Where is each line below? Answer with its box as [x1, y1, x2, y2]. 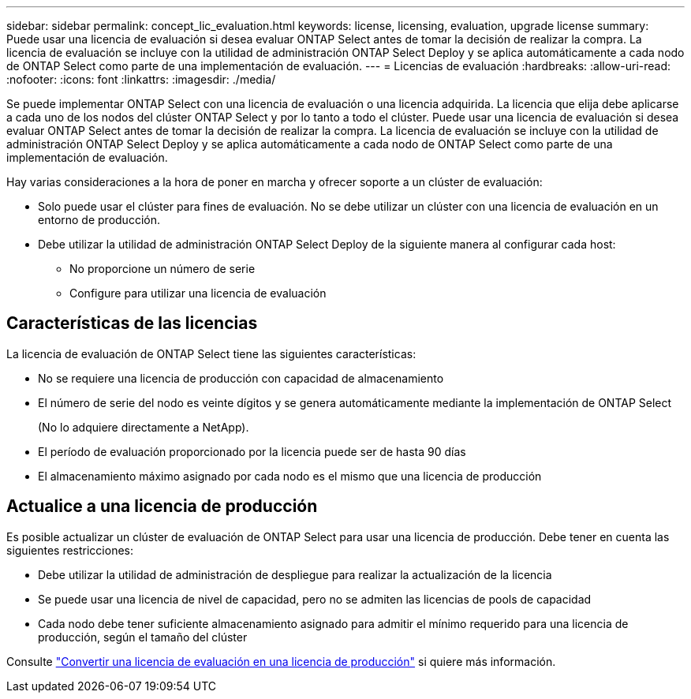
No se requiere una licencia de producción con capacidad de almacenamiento [38, 371, 444, 385]
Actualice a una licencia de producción [6, 496, 318, 517]
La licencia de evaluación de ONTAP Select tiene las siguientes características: [6, 346, 416, 361]
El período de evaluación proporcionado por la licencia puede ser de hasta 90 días [38, 444, 466, 458]
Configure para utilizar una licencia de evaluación [69, 286, 327, 300]
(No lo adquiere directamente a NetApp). [38, 420, 249, 434]
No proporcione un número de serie [69, 262, 256, 275]
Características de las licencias [6, 313, 258, 334]
